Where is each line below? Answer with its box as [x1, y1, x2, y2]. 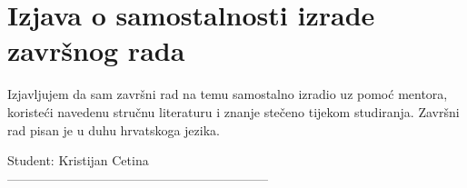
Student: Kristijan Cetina [7, 151, 149, 170]
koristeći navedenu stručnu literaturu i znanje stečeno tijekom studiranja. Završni [7, 102, 460, 121]
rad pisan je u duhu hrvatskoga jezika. [7, 120, 220, 139]
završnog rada [7, 32, 185, 69]
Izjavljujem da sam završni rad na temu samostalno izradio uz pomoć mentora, [7, 84, 448, 104]
